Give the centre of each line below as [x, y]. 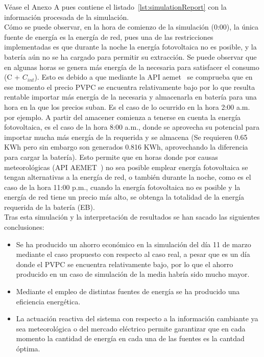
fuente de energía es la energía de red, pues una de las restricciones [109, 37]
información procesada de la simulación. [67, 17]
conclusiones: [24, 227]
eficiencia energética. [48, 301]
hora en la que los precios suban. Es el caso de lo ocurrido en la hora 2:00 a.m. [127, 106]
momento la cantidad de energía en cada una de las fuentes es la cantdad [130, 338]
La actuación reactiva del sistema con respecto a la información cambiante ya [137, 318]
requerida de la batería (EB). [50, 207]
